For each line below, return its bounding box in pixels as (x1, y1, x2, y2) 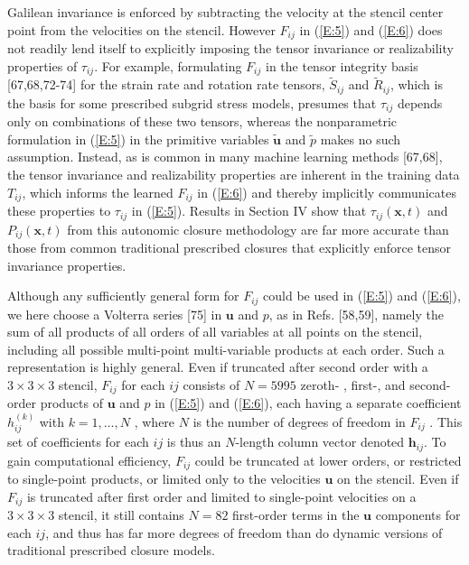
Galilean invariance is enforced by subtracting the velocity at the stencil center (7, 3, 444, 21)
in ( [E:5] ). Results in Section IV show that (131, 201, 367, 220)
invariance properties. (7, 255, 127, 274)
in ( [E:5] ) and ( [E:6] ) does (299, 20, 443, 39)
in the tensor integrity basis (265, 56, 418, 75)
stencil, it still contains (58, 505, 184, 524)
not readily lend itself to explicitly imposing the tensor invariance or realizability (7, 39, 454, 58)
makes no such (320, 129, 401, 148)
